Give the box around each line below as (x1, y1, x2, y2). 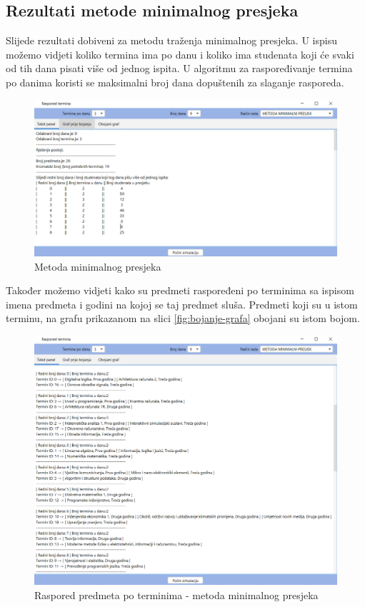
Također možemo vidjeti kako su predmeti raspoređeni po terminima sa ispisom (6, 283, 354, 298)
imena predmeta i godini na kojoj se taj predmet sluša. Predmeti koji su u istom (6, 296, 358, 311)
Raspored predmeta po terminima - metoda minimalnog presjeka (34, 587, 319, 602)
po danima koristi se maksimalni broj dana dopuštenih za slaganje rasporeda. (6, 74, 344, 89)
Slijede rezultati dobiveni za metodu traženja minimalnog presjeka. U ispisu (6, 33, 337, 48)
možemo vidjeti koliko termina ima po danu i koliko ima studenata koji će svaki (6, 46, 354, 61)
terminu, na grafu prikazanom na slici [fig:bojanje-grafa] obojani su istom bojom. (6, 311, 360, 326)
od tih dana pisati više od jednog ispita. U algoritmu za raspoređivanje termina (6, 61, 353, 76)
